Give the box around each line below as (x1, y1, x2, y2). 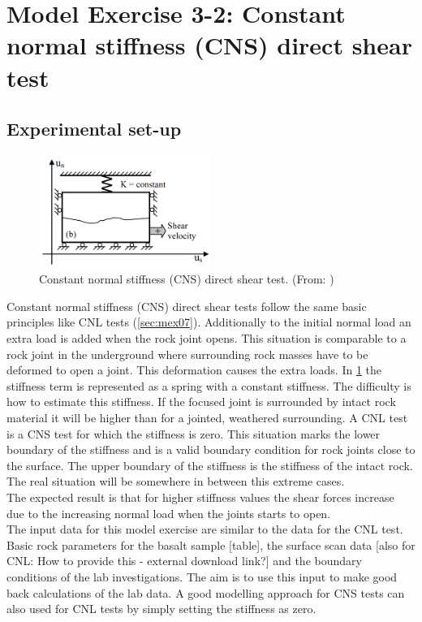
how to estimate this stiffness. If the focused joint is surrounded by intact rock (6, 393, 396, 410)
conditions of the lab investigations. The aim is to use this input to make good (6, 568, 398, 585)
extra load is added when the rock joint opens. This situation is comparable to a (6, 330, 407, 347)
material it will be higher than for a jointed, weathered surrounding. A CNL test (6, 409, 408, 426)
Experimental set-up (6, 116, 182, 141)
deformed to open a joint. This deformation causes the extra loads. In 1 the (6, 361, 382, 378)
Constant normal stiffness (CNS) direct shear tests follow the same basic (6, 297, 367, 314)
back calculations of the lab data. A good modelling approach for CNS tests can (6, 584, 405, 601)
